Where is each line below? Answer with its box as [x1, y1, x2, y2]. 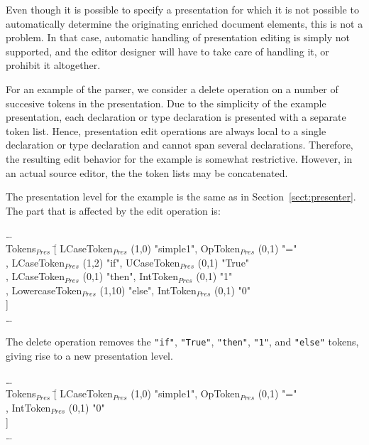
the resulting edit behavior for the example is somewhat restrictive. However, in [6, 151, 353, 166]
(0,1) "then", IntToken [82, 269, 178, 284]
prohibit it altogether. [6, 58, 101, 73]
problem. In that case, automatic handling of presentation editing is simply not [6, 30, 350, 45]
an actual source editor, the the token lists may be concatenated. [6, 165, 288, 180]
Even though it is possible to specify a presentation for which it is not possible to [6, 2, 359, 16]
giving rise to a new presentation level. [6, 348, 173, 363]
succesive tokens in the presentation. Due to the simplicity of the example [6, 95, 326, 110]
